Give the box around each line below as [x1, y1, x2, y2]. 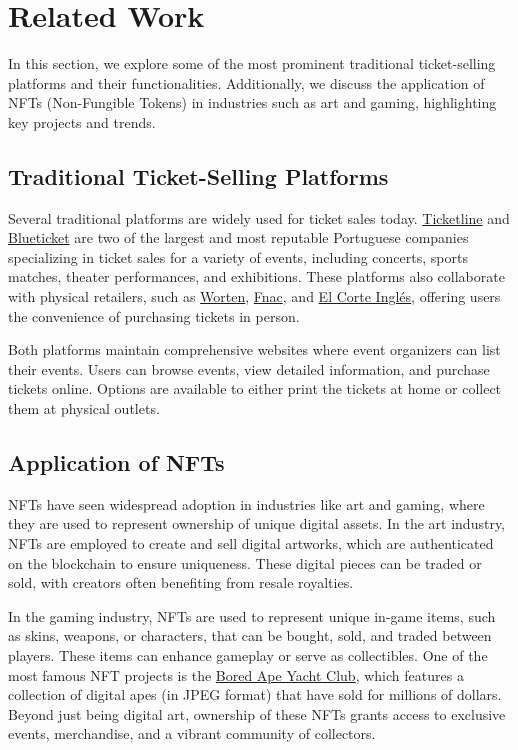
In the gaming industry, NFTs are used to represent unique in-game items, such [8, 605, 496, 626]
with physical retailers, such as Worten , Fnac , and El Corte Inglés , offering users [8, 286, 501, 307]
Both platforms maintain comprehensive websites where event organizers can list [8, 339, 501, 360]
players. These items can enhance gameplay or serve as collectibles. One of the [8, 645, 488, 665]
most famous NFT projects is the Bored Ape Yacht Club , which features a [8, 664, 464, 685]
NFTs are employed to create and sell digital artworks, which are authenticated [8, 533, 494, 554]
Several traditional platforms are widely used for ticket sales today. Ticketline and [8, 207, 510, 228]
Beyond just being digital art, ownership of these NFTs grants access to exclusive [8, 703, 506, 724]
